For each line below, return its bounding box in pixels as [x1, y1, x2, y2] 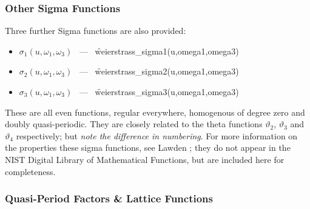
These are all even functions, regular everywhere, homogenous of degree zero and [5, 105, 305, 118]
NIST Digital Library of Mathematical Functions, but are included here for [5, 153, 285, 165]
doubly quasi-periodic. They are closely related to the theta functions [5, 118, 263, 130]
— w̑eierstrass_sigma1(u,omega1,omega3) [79, 44, 239, 57]
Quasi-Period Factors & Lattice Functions [5, 191, 213, 206]
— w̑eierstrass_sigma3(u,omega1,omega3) [79, 85, 239, 98]
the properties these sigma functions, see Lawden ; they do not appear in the [5, 141, 291, 154]
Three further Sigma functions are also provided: [5, 24, 186, 37]
